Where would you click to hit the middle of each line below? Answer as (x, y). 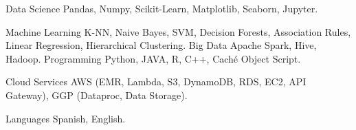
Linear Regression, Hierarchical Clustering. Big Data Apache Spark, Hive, (161, 45)
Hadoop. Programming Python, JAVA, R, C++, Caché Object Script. (153, 58)
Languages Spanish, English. (66, 118)
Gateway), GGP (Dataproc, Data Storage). (97, 95)
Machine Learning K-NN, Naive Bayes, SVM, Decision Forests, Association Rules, (178, 31)
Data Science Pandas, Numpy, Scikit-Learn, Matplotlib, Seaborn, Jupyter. (162, 8)
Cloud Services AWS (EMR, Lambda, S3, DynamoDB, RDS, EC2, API (156, 82)
